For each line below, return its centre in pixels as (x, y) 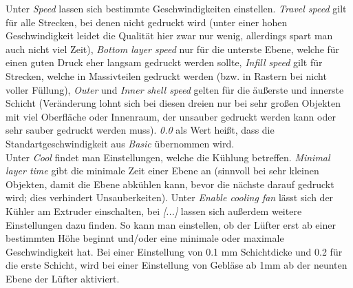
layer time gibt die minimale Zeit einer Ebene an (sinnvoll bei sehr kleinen (162, 171)
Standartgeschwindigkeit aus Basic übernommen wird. (120, 143)
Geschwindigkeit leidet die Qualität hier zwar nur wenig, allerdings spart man (169, 35)
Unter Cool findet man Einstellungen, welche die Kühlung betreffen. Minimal (168, 157)
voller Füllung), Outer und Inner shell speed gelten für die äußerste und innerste (175, 89)
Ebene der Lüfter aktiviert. (63, 278)
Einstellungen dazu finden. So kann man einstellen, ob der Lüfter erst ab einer (171, 224)
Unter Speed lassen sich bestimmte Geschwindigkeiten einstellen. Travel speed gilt (176, 8)
